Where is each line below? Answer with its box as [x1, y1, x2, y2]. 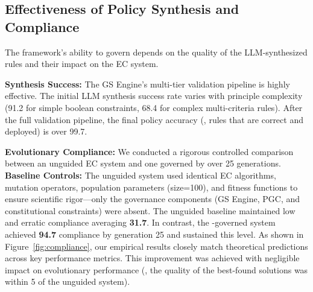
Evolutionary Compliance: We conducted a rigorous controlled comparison [5, 145, 294, 157]
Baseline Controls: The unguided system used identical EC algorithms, [5, 168, 276, 181]
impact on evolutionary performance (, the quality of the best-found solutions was [5, 263, 308, 276]
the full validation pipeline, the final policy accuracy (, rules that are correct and [5, 113, 303, 125]
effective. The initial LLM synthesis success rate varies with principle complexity [5, 89, 303, 102]
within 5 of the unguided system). [5, 275, 130, 288]
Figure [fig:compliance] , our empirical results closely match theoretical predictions [5, 240, 308, 252]
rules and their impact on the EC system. [5, 57, 159, 70]
